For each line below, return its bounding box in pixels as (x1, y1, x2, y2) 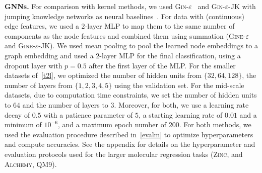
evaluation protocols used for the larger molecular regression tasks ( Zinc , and (5, 148, 243, 159)
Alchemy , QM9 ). (5, 158, 57, 169)
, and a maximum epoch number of (57, 119, 166, 130)
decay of (5, 109, 30, 120)
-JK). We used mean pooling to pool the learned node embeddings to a (38, 40, 258, 51)
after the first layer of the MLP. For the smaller (89, 60, 236, 70)
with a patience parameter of (43, 109, 133, 120)
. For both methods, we (179, 119, 251, 130)
